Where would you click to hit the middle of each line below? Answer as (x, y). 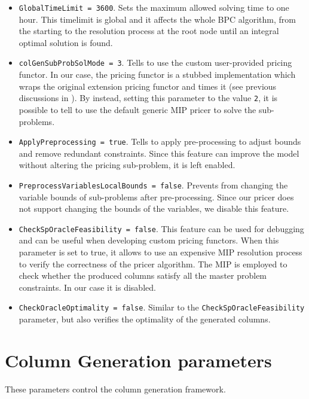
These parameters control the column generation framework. (115, 389)
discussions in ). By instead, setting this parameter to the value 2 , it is (148, 98)
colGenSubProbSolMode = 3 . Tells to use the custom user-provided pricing (155, 63)
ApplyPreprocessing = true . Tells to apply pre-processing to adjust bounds (160, 141)
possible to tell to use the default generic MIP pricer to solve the (137, 109)
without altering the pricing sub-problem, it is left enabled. (127, 165)
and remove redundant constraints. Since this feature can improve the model (159, 153)
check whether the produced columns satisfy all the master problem (143, 275)
